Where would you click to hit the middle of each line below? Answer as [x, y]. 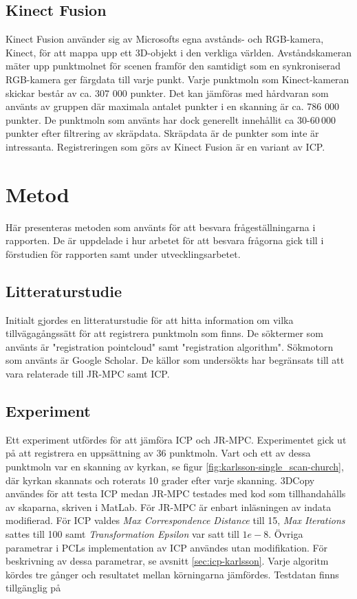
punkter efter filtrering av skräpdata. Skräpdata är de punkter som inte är [162, 133]
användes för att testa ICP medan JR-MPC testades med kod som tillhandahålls [176, 493]
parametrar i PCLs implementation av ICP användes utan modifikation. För [166, 547]
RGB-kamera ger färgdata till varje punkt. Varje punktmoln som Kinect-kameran [177, 79]
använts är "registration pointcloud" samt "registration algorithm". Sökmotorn [170, 346]
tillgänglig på [33, 588]
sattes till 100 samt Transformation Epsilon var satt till [122, 533]
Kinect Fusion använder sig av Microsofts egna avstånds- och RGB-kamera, [165, 39]
